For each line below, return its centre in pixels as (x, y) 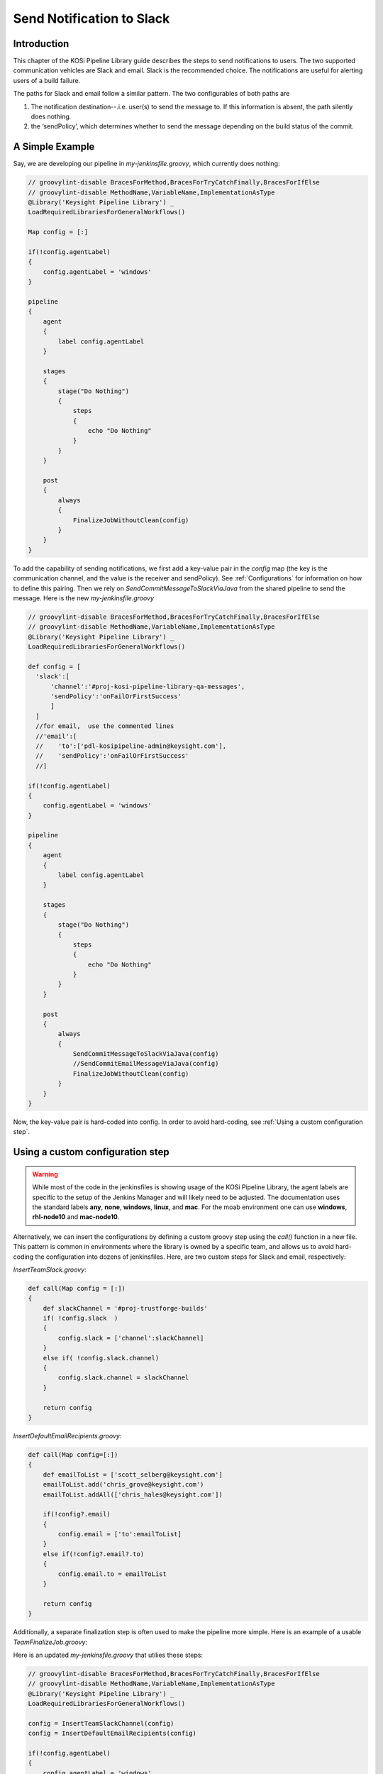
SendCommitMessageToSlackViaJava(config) (146, 1054)
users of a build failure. (47, 80)
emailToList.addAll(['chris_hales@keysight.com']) (133, 1494)
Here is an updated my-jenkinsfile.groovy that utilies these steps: (108, 1655)
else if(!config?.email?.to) (94, 1554)
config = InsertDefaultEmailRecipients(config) (112, 1734)
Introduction (41, 44)
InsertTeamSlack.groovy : (50, 1269)
